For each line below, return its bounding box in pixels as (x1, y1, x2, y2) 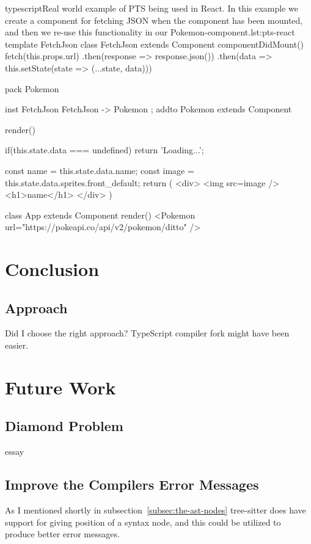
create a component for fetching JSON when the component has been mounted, (5, 13, 303, 26)
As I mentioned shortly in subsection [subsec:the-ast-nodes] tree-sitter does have (5, 504, 306, 517)
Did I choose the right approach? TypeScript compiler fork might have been (5, 327, 290, 339)
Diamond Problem (5, 416, 123, 435)
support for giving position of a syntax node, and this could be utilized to (5, 515, 281, 528)
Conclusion (5, 256, 100, 281)
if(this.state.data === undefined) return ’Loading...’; (5, 143, 204, 156)
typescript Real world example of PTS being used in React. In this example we (5, 2, 298, 14)
